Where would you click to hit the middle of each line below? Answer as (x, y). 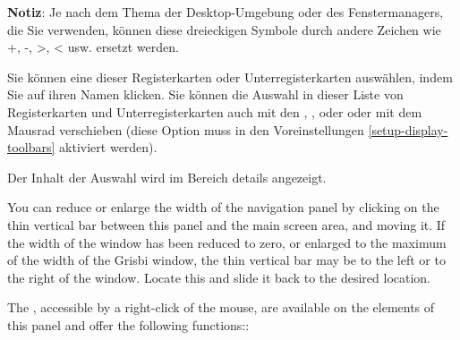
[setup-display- (408, 129)
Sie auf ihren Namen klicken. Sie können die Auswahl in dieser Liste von (205, 94)
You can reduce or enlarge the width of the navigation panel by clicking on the (223, 207)
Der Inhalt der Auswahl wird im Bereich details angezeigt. (167, 177)
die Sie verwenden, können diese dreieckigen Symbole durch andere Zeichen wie (224, 29)
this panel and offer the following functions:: (128, 324)
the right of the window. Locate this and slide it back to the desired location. (219, 277)
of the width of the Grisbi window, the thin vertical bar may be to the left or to (226, 260)
